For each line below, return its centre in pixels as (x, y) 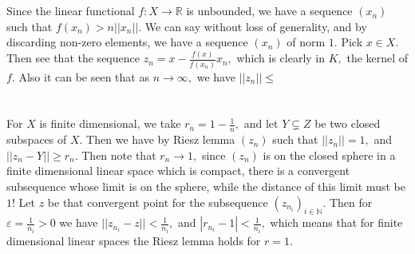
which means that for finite (336, 222)
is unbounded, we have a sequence (269, 11)
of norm (306, 42)
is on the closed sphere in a (329, 155)
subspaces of (37, 139)
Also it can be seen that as (84, 76)
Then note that (119, 155)
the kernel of (377, 58)
